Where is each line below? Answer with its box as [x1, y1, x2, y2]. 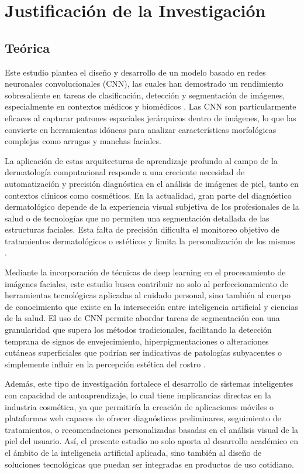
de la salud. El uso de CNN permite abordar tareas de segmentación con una [5, 312, 280, 324]
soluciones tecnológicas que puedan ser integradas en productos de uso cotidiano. [5, 458, 294, 470]
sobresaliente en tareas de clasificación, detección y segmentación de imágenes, [5, 88, 285, 101]
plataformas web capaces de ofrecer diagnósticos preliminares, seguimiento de [5, 412, 281, 424]
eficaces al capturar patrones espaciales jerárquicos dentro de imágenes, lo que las [5, 111, 296, 124]
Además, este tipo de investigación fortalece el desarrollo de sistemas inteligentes [5, 377, 293, 390]
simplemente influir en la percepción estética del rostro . [5, 357, 206, 370]
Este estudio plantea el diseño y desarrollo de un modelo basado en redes [5, 66, 266, 78]
